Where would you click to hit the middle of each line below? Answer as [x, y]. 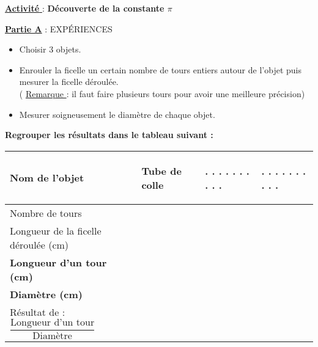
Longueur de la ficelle [56, 230]
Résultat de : [38, 312]
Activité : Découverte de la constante [85, 8]
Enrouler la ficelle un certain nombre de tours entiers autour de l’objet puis [160, 69]
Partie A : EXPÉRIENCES [59, 28]
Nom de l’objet [47, 178]
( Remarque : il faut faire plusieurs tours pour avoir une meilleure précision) [162, 93]
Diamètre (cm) [46, 294]
